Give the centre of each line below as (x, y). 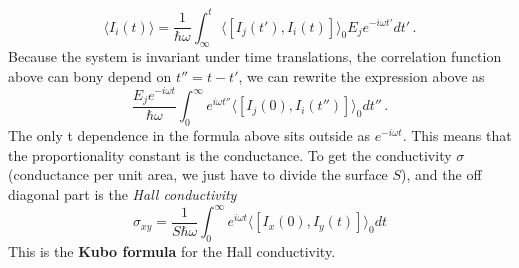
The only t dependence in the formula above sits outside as (189, 135)
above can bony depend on (90, 75)
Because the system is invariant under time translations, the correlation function (255, 56)
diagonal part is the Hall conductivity (122, 194)
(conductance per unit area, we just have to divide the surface (198, 174)
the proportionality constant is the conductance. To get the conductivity (230, 154)
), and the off (441, 174)
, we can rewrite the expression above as (361, 75)
